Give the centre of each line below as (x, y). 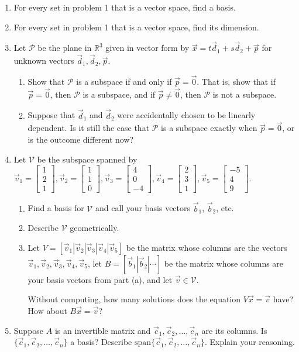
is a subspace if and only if (124, 82)
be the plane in (65, 48)
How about (47, 310)
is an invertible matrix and (103, 330)
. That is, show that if (236, 82)
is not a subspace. (245, 94)
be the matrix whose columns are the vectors (207, 247)
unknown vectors (44, 61)
